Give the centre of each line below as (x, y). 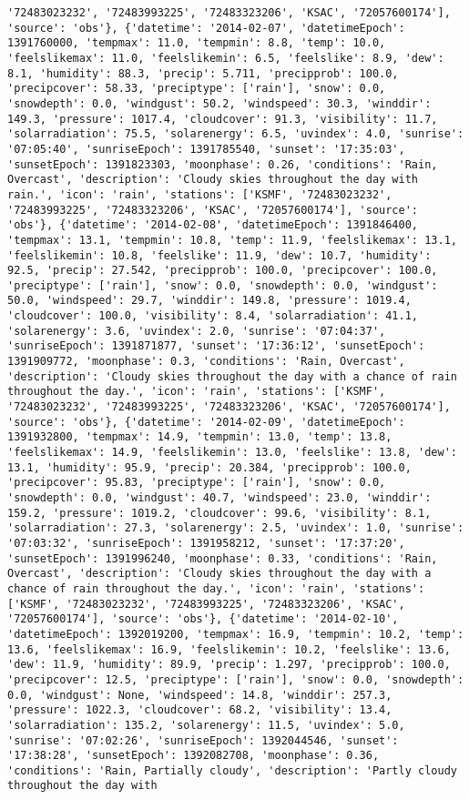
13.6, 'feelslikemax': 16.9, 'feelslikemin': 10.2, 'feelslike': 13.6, (229, 649)
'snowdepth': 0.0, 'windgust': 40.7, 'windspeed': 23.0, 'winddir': (219, 498)
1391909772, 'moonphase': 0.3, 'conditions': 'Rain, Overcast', (206, 362)
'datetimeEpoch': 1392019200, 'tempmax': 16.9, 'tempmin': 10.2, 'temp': (236, 634)
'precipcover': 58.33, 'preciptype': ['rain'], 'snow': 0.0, (197, 89)
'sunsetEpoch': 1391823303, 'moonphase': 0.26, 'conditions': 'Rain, (223, 164)
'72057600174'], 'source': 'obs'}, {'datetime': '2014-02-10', (203, 619)
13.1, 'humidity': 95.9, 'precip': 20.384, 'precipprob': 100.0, (209, 467)
